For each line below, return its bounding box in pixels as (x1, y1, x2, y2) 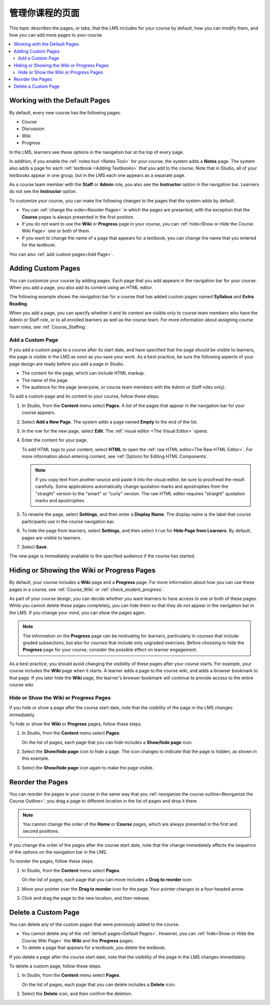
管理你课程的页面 (9, 8, 80, 19)
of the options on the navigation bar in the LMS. (9, 849, 107, 855)
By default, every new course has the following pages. (9, 109, 121, 115)
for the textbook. (21, 242, 56, 248)
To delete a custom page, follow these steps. (9, 963, 102, 969)
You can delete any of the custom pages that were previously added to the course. (9, 921, 180, 927)
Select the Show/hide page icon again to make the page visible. (21, 764, 154, 770)
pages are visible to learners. (21, 534, 82, 541)
